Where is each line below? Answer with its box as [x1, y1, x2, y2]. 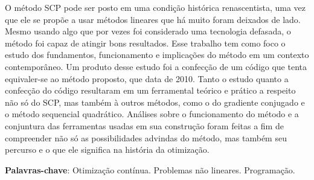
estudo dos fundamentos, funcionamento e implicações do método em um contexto [5, 48, 309, 61]
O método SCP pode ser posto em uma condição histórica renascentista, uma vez [5, 1, 306, 13]
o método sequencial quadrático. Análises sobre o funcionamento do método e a [5, 108, 299, 120]
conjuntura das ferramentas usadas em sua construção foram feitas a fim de [5, 119, 284, 132]
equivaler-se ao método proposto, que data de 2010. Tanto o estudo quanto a [5, 72, 289, 85]
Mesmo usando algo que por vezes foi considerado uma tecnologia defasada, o [5, 25, 291, 37]
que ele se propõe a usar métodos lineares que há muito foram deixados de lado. [5, 13, 301, 25]
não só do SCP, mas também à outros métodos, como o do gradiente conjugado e [5, 95, 305, 108]
